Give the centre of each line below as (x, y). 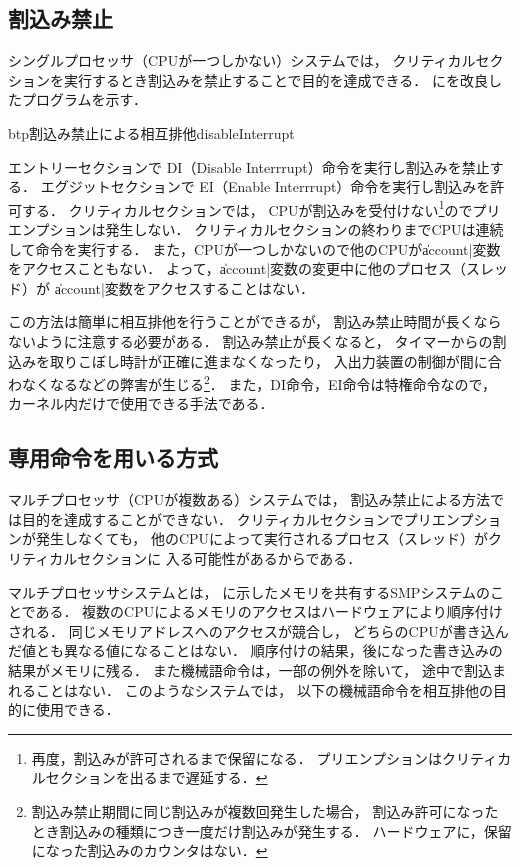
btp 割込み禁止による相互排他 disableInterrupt (151, 132)
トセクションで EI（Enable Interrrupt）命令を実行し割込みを (293, 186)
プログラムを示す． (84, 99)
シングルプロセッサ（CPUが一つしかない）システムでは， (198, 60)
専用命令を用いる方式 (113, 457)
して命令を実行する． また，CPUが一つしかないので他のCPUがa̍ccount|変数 (254, 248)
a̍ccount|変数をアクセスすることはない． (184, 287)
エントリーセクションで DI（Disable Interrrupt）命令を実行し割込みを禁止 (249, 166)
